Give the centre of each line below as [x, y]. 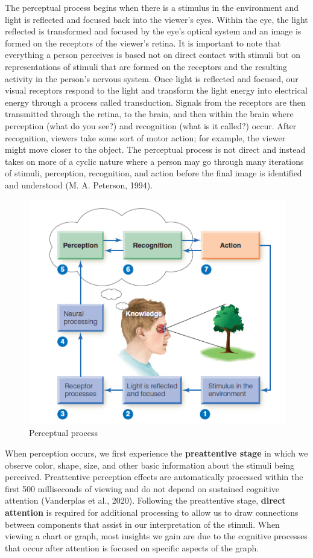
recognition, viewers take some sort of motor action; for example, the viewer [145, 137]
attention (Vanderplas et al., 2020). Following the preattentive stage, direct [145, 500]
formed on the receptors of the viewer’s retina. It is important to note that [143, 43]
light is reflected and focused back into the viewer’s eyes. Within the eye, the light [156, 19]
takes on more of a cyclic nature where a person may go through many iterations [154, 161]
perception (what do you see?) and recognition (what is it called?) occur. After [151, 125]
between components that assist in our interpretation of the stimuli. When [142, 524]
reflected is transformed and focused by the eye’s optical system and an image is [153, 31]
